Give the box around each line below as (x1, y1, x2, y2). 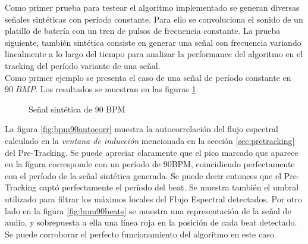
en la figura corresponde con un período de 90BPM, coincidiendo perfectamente (5, 158, 295, 170)
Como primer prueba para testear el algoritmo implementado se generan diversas (5, 1, 300, 13)
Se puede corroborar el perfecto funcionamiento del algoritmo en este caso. (5, 227, 276, 240)
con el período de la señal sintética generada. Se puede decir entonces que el (5, 169, 282, 182)
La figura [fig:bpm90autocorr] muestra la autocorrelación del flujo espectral (5, 123, 278, 135)
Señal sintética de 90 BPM (29, 102, 125, 115)
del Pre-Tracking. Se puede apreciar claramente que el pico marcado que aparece (5, 146, 298, 158)
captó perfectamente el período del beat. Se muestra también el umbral (39, 181, 299, 193)
